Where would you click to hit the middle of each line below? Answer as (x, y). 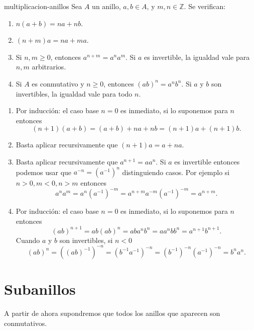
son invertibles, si (86, 240)
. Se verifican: (205, 6)
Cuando (28, 240)
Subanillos (40, 289)
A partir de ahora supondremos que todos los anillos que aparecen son (112, 313)
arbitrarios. (49, 67)
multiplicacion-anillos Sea (43, 6)
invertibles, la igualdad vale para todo (74, 93)
